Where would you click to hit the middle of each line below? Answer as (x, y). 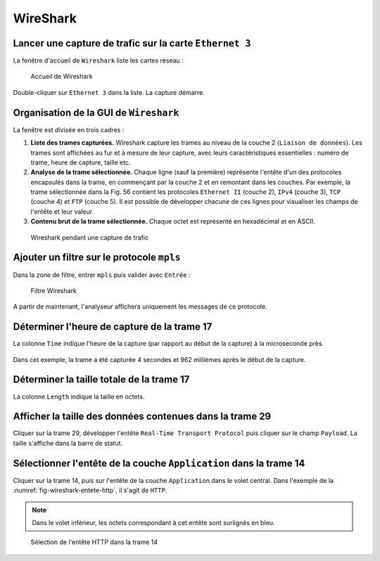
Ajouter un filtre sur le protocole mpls (97, 258)
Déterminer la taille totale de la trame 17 (101, 380)
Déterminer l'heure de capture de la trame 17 (113, 327)
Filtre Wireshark (54, 290)
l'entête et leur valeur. (62, 212)
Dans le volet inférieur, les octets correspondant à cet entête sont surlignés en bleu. (153, 522)
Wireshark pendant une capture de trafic (90, 237)
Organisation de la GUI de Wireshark (96, 112)
